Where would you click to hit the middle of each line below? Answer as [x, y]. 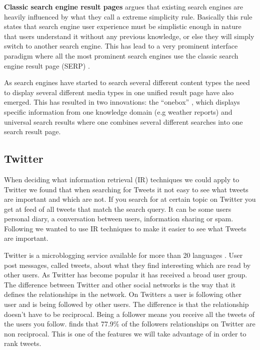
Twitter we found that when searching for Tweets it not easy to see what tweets [126, 189]
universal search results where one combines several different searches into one [123, 121]
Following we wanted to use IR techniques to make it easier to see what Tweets [125, 228]
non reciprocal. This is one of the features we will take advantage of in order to [125, 333]
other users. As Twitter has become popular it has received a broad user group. [126, 275]
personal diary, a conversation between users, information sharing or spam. [119, 219]
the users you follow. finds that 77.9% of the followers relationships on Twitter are [130, 324]
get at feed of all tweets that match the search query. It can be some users [118, 209]
